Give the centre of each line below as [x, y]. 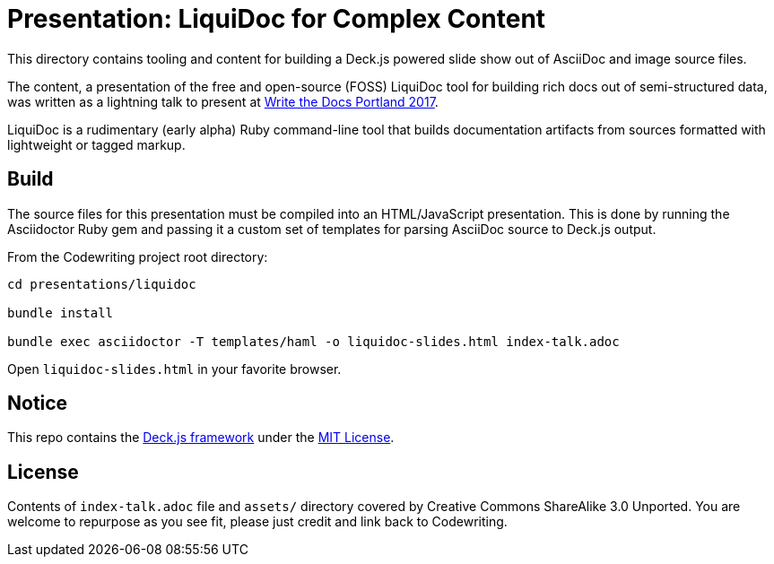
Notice [38, 403]
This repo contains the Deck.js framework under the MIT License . [201, 438]
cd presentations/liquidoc [102, 284]
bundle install [61, 312]
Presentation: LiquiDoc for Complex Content [277, 19]
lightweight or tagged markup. [96, 144]
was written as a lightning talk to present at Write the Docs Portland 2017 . [223, 101]
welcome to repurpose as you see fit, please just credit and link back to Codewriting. [257, 522]
